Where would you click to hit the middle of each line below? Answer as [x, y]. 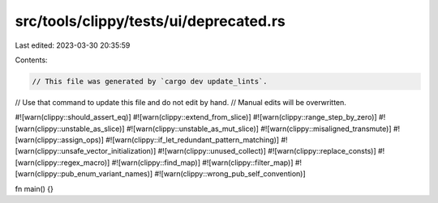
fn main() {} [34, 188]
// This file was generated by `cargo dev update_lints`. [150, 81]
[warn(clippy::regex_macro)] [62, 163]
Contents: [31, 60]
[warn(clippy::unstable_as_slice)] [70, 129]
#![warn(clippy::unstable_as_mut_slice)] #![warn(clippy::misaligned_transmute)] [259, 129]
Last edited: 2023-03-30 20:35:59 [73, 45]
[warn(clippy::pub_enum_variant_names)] [84, 174]
